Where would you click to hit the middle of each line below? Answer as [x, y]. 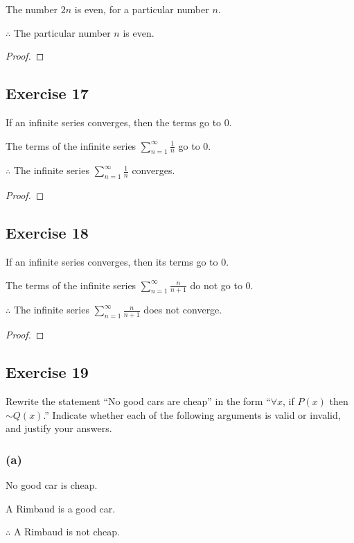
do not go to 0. [222, 285]
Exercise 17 [47, 93]
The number [32, 9]
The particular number [62, 32]
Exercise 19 [47, 372]
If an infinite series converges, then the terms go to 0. [119, 122]
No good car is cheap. [52, 485]
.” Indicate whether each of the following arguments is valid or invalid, [192, 414]
